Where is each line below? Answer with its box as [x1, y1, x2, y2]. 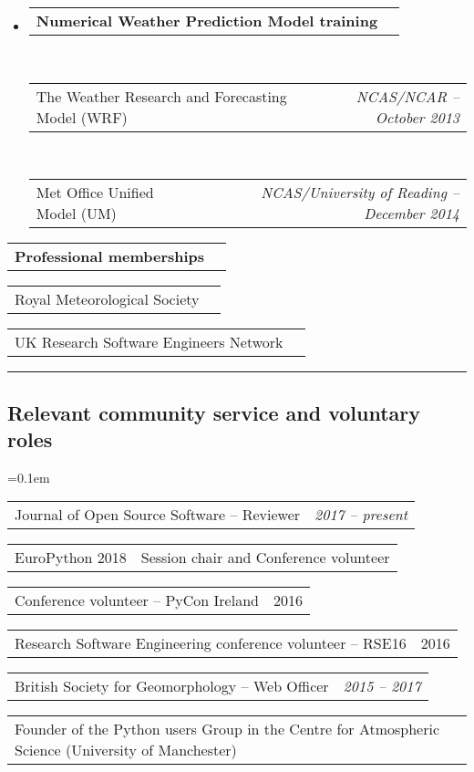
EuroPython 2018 [15, 547, 127, 569]
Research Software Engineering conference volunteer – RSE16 [15, 632, 407, 654]
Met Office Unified [36, 182, 154, 203]
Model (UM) [36, 203, 117, 224]
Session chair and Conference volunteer [140, 547, 390, 569]
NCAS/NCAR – [355, 85, 459, 107]
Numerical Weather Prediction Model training [36, 10, 378, 31]
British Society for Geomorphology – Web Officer [15, 675, 329, 697]
